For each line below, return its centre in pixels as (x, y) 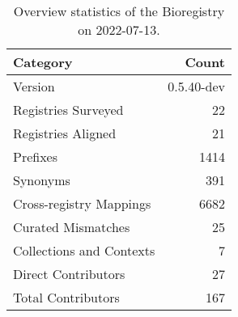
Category (43, 62)
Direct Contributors (69, 274)
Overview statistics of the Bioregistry (119, 11)
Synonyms (42, 180)
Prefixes (36, 156)
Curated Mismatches (72, 227)
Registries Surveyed (68, 110)
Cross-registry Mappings (82, 203)
